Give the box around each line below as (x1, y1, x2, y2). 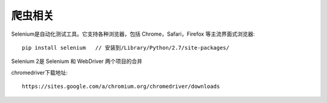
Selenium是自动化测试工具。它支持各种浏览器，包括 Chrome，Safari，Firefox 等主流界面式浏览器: (11, 30, 255, 38)
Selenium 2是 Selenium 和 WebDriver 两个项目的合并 (11, 58, 142, 65)
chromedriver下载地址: (11, 68, 68, 76)
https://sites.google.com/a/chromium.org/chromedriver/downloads (22, 83, 220, 90)
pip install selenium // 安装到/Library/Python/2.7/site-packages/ (22, 44, 230, 51)
